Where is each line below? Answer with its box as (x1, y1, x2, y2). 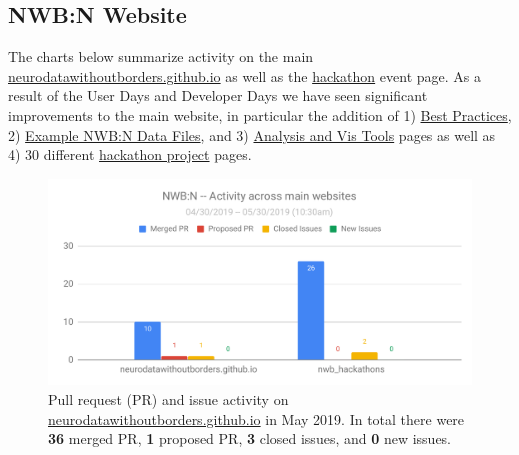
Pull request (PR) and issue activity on (48, 388, 289, 409)
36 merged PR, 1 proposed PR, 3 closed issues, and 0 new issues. (48, 428, 452, 449)
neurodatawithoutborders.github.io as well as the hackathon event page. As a (8, 65, 481, 86)
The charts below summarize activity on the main (8, 46, 314, 67)
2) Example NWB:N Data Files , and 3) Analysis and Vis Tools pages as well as (8, 124, 496, 145)
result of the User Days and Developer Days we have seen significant (8, 85, 428, 106)
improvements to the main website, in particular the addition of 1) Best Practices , (8, 104, 512, 125)
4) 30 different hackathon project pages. (8, 144, 252, 165)
